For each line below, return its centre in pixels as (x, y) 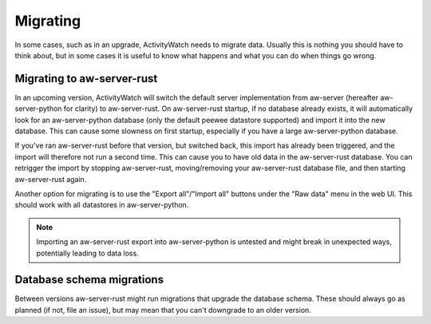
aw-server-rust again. (51, 179)
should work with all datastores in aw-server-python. (102, 205)
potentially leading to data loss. (87, 253)
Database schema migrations (89, 280)
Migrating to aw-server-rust (86, 79)
